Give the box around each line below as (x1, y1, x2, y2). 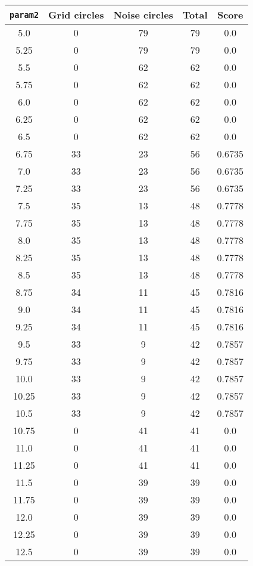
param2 (10, 10, 39, 20)
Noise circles (113, 8, 173, 21)
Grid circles (48, 8, 104, 21)
